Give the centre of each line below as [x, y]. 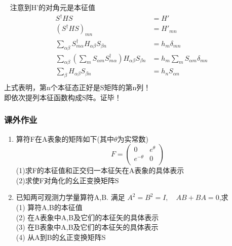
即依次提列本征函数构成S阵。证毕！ [63, 97]
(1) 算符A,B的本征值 [49, 207]
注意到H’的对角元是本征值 [53, 7]
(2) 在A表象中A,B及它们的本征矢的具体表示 [87, 217]
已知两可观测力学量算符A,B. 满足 [70, 197]
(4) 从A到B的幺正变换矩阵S [61, 237]
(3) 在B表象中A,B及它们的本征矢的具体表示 [87, 227]
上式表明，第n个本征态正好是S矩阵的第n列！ [78, 87]
